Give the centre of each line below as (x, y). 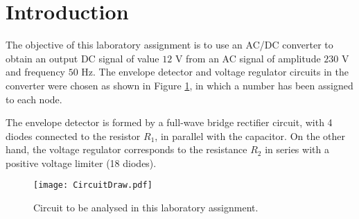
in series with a (297, 149)
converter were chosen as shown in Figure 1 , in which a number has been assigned (179, 85)
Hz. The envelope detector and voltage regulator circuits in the (215, 72)
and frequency (36, 72)
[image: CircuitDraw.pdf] (93, 185)
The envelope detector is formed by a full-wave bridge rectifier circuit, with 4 (169, 122)
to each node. (34, 99)
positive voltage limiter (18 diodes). (81, 163)
